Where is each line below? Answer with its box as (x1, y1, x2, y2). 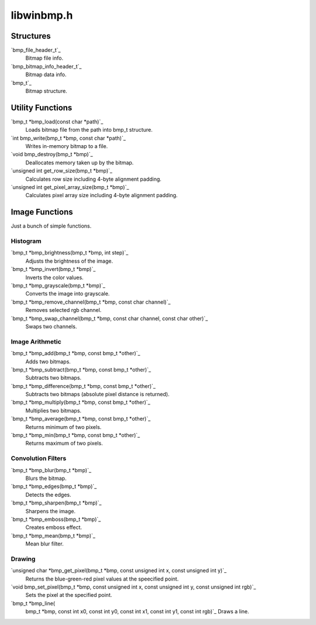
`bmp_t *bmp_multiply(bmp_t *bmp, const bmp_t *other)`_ (11, 399, 150, 406)
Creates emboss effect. (25, 524, 82, 531)
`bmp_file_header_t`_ (11, 47, 61, 54)
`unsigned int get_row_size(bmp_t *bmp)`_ (11, 167, 112, 174)
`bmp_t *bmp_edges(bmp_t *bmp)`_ (11, 483, 97, 490)
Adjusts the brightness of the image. (25, 257, 114, 265)
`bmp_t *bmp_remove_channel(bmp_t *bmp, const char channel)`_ (11, 298, 171, 305)
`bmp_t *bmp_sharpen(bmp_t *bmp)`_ (11, 499, 102, 506)
